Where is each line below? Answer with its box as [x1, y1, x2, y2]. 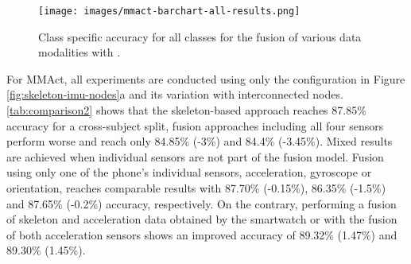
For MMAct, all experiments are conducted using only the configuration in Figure [6, 70, 405, 87]
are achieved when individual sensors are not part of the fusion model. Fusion [6, 148, 384, 165]
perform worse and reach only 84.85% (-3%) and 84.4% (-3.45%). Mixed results [6, 133, 393, 149]
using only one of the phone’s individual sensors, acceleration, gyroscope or [6, 164, 372, 181]
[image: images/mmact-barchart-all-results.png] [38, 6, 300, 17]
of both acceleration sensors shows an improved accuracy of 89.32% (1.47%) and [6, 226, 397, 243]
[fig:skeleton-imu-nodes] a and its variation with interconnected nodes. [6, 86, 343, 103]
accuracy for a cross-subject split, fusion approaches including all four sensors [6, 117, 384, 134]
